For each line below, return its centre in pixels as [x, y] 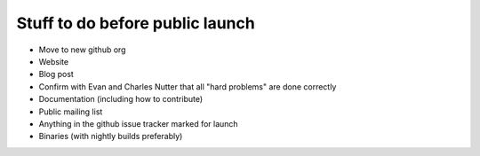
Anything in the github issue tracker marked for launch [139, 123]
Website [54, 61]
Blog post [56, 74]
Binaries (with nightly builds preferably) [111, 136]
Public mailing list [71, 112]
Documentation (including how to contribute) [121, 99]
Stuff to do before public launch [136, 23]
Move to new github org [82, 50]
